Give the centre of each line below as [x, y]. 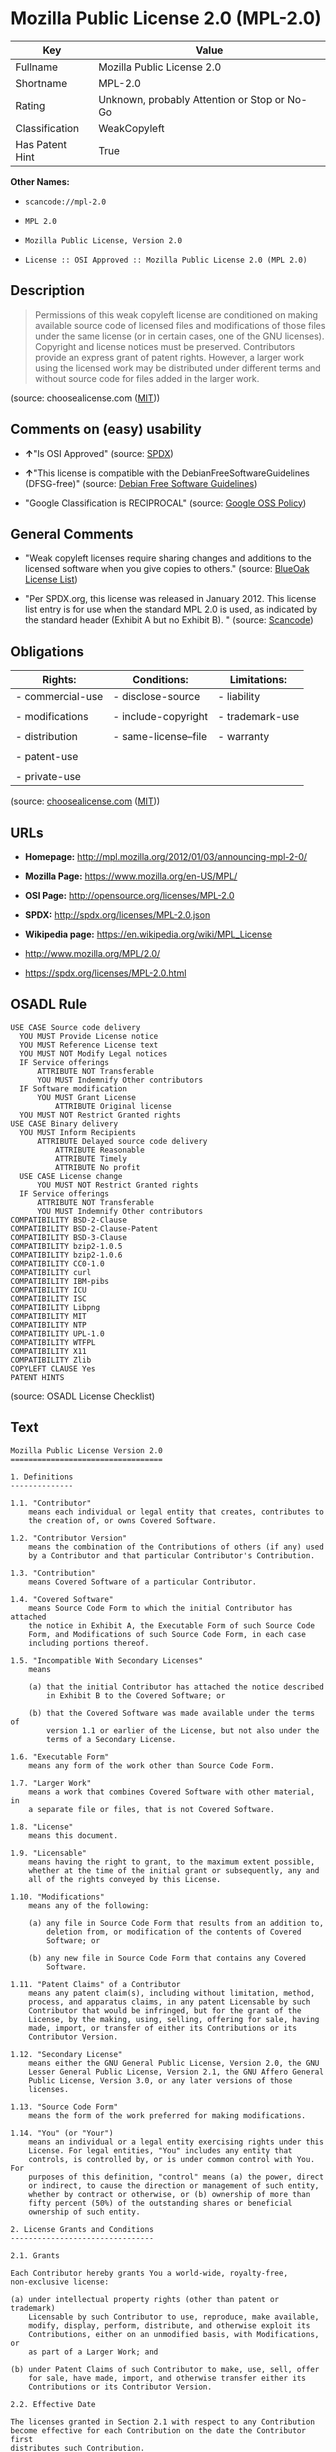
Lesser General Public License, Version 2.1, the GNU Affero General [176, 2072]
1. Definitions [42, 1477]
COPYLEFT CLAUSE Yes [53, 1368]
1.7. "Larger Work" [51, 1783]
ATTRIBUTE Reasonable [99, 1150]
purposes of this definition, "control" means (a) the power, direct [176, 2177]
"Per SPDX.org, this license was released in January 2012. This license [170, 599]
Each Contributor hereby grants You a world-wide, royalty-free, [149, 2273]
